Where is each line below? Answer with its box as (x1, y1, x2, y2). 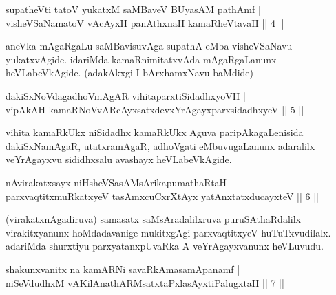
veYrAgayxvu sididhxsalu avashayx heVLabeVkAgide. (6, 152, 232, 166)
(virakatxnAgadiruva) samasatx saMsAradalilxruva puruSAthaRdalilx (6, 212, 301, 226)
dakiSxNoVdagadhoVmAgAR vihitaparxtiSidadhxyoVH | (6, 88, 246, 102)
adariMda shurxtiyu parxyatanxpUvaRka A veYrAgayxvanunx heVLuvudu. (6, 239, 324, 253)
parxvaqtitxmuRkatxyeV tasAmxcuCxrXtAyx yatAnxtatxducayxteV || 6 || (6, 188, 319, 203)
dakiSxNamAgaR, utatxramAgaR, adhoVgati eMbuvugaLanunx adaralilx (6, 138, 315, 153)
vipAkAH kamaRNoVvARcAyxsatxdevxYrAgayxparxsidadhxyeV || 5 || (6, 102, 304, 116)
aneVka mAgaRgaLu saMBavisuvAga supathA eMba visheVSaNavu (6, 39, 293, 53)
